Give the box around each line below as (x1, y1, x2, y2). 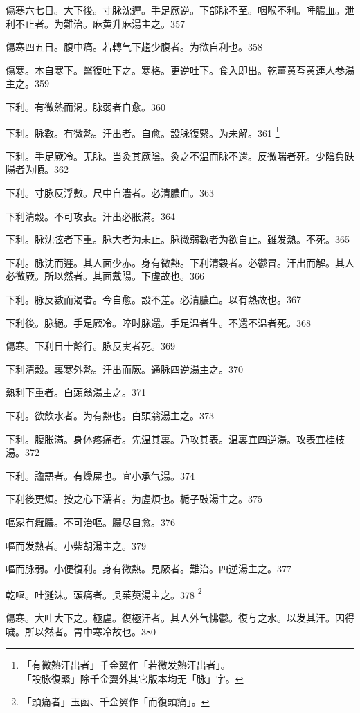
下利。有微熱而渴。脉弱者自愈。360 (6, 99, 165, 114)
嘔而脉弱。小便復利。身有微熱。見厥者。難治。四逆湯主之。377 (6, 561, 291, 576)
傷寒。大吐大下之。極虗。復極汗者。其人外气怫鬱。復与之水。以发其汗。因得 (6, 610, 354, 624)
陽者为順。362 (6, 162, 69, 177)
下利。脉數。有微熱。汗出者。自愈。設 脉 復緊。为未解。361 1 (6, 123, 280, 140)
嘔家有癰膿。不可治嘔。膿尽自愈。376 (6, 514, 175, 529)
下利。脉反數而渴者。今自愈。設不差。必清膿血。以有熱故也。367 (6, 291, 301, 306)
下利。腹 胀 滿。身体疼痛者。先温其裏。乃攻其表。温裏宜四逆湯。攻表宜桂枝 (6, 431, 345, 446)
